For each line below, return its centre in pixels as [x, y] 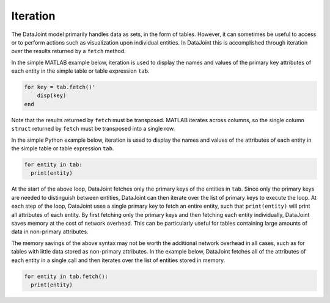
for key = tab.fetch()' [60, 87]
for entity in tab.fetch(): [66, 276]
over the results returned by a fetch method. [69, 51]
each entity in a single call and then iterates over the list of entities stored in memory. [118, 260]
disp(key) [52, 96]
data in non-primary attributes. [50, 232]
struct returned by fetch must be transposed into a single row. [93, 129]
